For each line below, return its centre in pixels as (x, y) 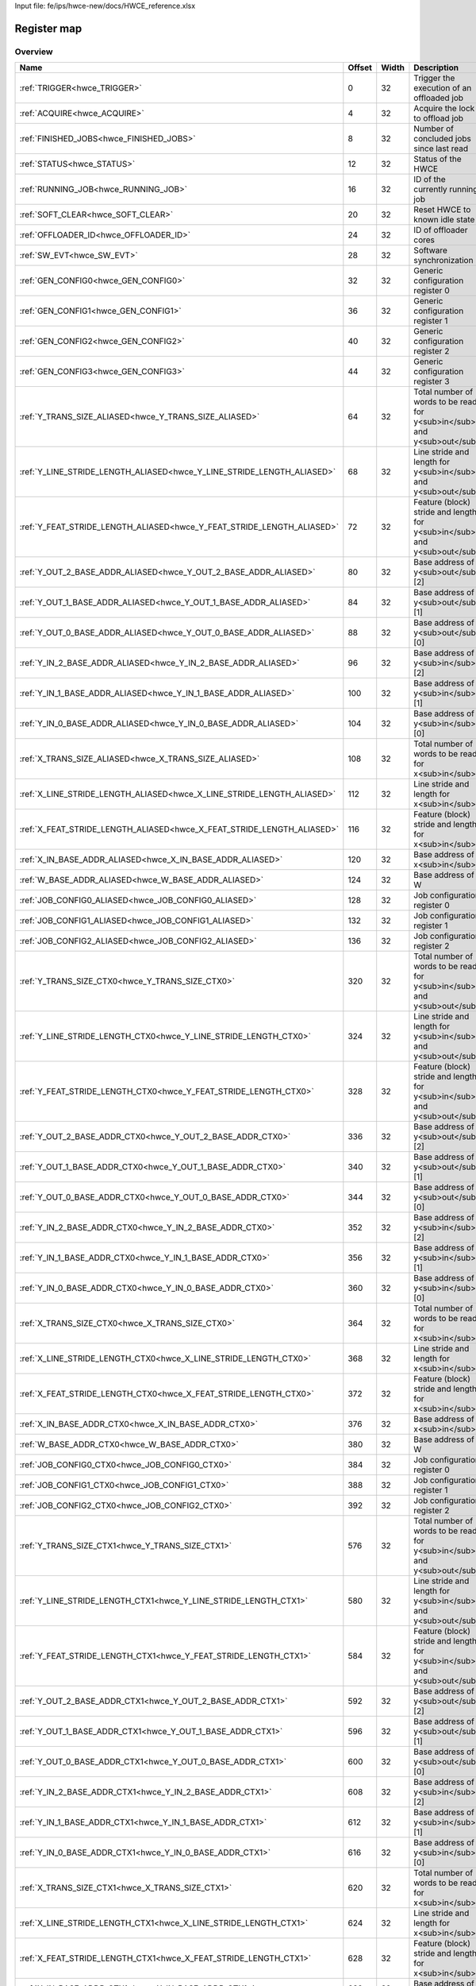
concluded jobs (443, 139)
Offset (360, 68)
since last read (441, 149)
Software (431, 250)
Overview (34, 52)
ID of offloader (441, 230)
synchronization (443, 261)
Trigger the (434, 78)
